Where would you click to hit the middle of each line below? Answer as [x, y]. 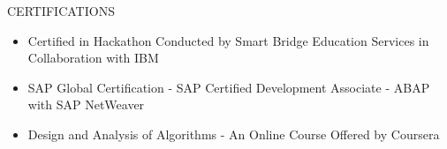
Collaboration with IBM [93, 58]
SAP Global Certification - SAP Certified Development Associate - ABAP [229, 87]
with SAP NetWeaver [86, 104]
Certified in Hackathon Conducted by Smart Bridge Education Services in [228, 40]
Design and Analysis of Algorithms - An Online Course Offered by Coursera [234, 134]
